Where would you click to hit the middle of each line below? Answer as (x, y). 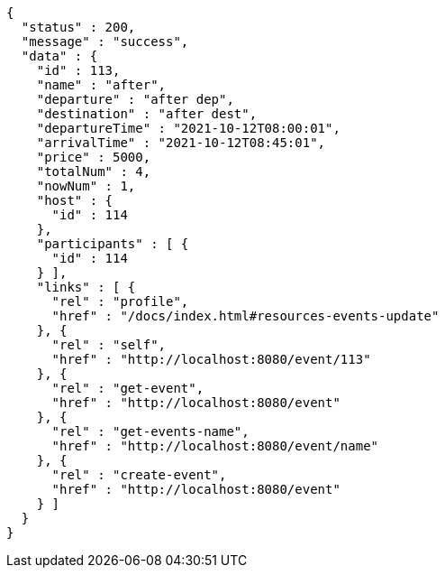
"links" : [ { (86, 287)
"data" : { (59, 56)
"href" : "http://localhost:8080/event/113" (211, 359)
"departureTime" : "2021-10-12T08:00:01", (188, 128)
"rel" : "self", (109, 345)
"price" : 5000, (94, 157)
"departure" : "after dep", (135, 99)
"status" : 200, (78, 27)
